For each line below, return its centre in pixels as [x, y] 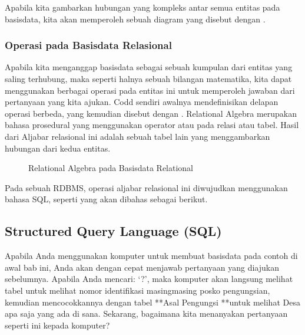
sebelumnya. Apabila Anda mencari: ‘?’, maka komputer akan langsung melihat [149, 279]
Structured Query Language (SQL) [113, 231]
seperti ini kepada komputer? [57, 325]
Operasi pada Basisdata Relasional [88, 45]
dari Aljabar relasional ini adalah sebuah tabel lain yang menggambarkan [137, 136]
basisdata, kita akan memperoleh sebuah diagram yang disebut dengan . [135, 19]
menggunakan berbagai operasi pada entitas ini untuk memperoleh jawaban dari [150, 90]
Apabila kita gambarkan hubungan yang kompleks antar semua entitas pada [142, 7]
